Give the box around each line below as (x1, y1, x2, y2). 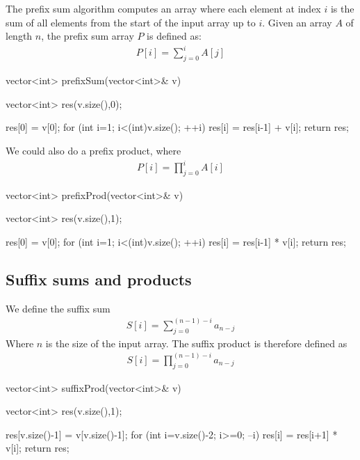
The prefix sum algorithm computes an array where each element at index (6, 1, 321, 15)
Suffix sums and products (6, 268, 192, 290)
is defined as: (147, 29, 202, 43)
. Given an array (262, 15, 332, 29)
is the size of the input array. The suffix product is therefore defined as (45, 335, 347, 350)
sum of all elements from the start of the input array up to (6, 15, 256, 29)
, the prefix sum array (41, 29, 134, 43)
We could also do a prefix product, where (6, 143, 181, 157)
